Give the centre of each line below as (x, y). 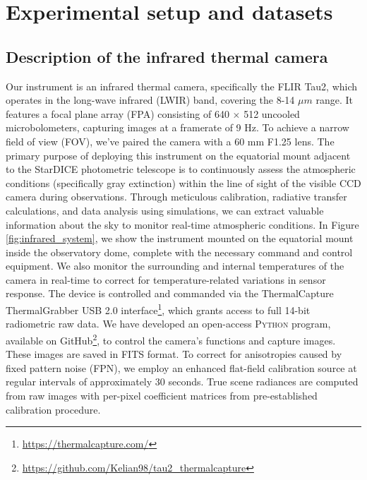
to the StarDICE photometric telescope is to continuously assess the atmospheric (181, 169)
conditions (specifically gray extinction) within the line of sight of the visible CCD (183, 182)
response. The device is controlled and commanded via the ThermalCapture (170, 293)
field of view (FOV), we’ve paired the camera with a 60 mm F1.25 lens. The (170, 141)
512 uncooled (272, 113)
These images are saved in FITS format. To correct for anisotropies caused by (174, 354)
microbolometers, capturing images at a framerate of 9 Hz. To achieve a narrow (178, 127)
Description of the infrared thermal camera (167, 56)
